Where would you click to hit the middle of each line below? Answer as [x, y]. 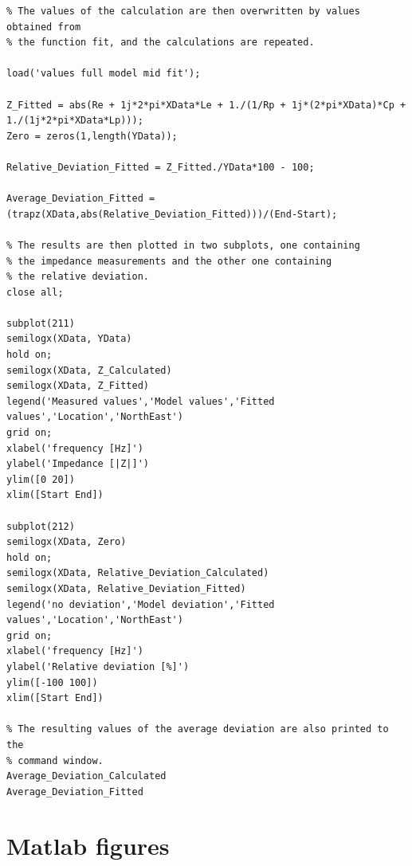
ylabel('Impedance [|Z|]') [78, 464]
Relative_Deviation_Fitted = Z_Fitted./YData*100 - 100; [161, 167]
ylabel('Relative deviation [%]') [98, 666]
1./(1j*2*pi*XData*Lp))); [75, 121]
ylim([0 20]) [41, 479]
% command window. [55, 760]
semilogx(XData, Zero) [67, 542]
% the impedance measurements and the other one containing [169, 261]
